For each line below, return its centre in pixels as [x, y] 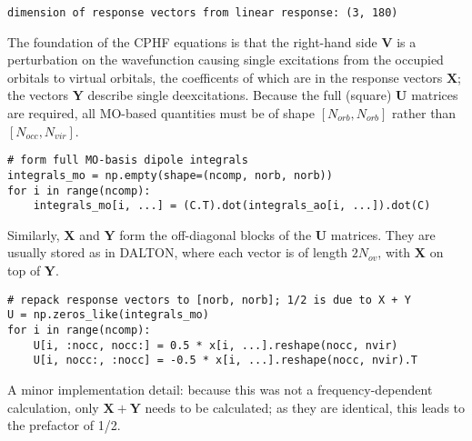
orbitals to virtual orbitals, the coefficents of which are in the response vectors [225, 77]
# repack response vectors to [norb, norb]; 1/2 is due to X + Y [209, 300]
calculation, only [53, 407]
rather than [424, 113]
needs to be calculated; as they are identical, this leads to [305, 407]
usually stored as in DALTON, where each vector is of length [178, 252]
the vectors [38, 95]
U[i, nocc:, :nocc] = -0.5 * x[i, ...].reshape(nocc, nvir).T [226, 361]
